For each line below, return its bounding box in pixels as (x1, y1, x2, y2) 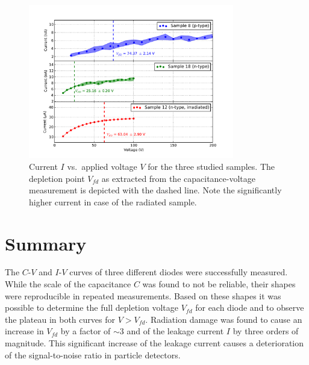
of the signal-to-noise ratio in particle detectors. (5, 348, 181, 361)
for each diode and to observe (195, 301, 304, 314)
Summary (5, 231, 87, 255)
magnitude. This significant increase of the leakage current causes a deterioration (5, 337, 304, 349)
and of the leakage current (126, 325, 224, 337)
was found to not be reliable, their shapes (142, 278, 296, 290)
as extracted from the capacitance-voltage (101, 172, 256, 184)
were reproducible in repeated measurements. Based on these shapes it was (5, 289, 281, 302)
